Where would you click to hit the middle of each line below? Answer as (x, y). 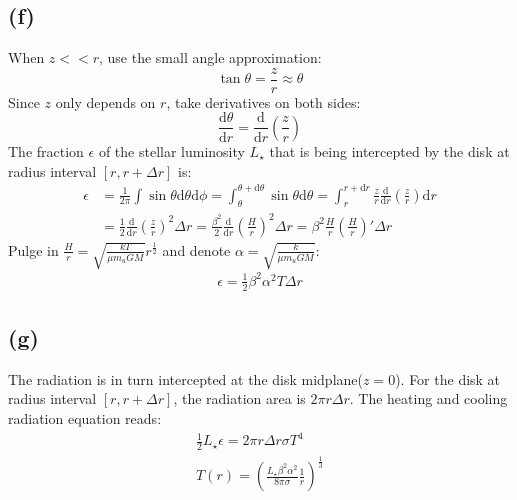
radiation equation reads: (85, 417)
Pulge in (33, 249)
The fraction (46, 150)
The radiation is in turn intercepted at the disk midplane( (185, 378)
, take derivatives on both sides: (263, 101)
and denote (196, 249)
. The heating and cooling (428, 398)
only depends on (105, 101)
